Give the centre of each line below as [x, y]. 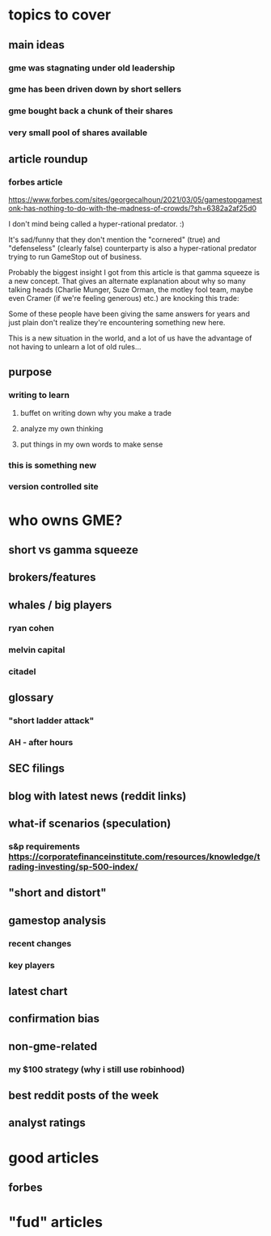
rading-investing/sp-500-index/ [74, 866]
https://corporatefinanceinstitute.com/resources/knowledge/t [134, 857]
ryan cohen [31, 628]
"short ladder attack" [51, 720]
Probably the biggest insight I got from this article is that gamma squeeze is [134, 272]
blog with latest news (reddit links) [97, 796]
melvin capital [37, 650]
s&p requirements [44, 846]
